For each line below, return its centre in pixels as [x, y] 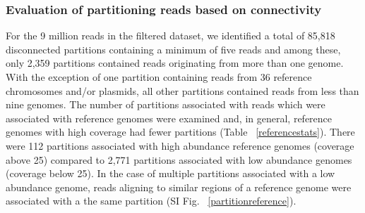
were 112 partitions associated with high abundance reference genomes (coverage [180, 145]
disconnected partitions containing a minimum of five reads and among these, [173, 49]
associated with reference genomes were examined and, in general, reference [169, 118]
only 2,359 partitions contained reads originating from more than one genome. [175, 63]
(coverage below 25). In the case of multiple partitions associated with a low [170, 173]
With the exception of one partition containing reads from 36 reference [159, 77]
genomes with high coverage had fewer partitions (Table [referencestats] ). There [180, 132]
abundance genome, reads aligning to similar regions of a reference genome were [179, 187]
